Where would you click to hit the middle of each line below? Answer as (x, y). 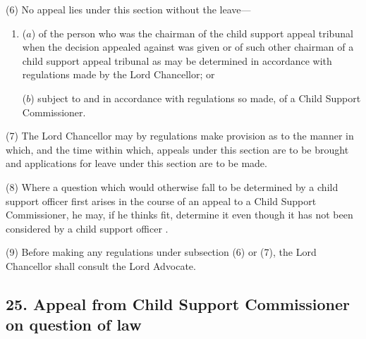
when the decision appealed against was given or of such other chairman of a (188, 47)
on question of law (74, 325)
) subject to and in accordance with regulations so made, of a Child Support (196, 98)
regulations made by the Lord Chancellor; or (118, 74)
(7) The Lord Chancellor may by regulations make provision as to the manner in (180, 136)
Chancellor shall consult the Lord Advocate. (101, 265)
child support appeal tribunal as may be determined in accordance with (177, 60)
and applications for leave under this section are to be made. (136, 163)
